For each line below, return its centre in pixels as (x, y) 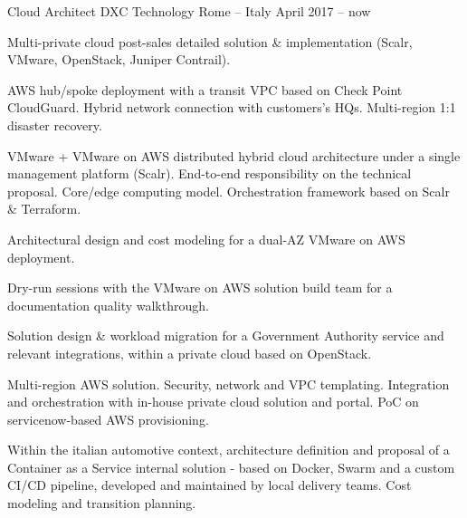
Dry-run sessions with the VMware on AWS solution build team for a (200, 288)
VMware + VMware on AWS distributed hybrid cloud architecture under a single (234, 155)
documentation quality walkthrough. (108, 305)
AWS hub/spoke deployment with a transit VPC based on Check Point (205, 89)
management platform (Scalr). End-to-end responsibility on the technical (210, 173)
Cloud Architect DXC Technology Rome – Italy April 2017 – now (189, 11)
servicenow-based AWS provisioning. (108, 419)
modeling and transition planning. (102, 503)
